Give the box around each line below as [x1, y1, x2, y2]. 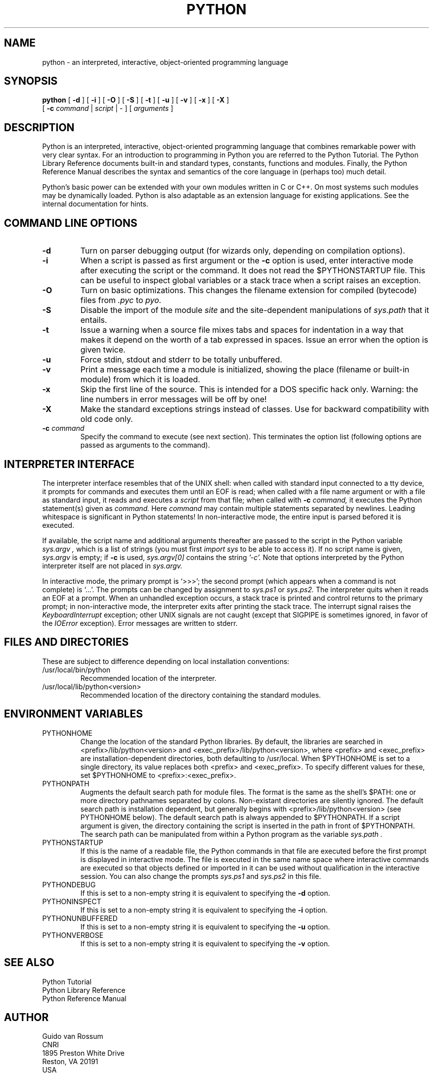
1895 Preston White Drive [42, 1049, 125, 1058]
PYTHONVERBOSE [42, 930, 104, 939]
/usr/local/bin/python [42, 665, 111, 674]
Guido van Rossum [42, 1032, 103, 1041]
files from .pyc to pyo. [80, 295, 162, 306]
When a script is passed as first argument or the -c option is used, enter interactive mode [80, 256, 413, 266]
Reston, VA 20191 [42, 1057, 98, 1066]
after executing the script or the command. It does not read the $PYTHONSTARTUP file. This [80, 265, 426, 276]
